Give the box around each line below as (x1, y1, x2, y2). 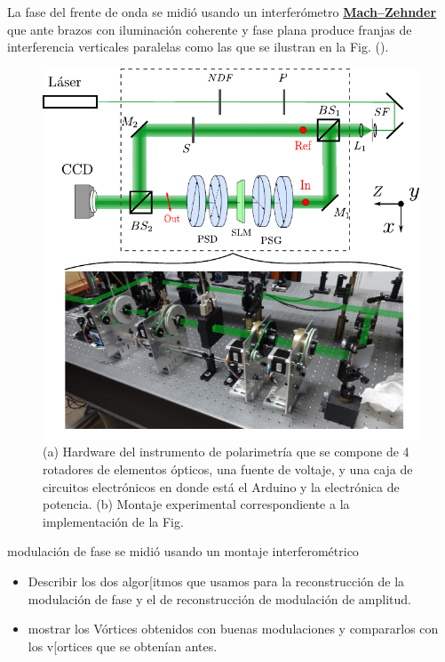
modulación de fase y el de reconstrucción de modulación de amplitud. (28, 589, 411, 608)
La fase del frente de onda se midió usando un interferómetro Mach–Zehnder (7, 3, 437, 20)
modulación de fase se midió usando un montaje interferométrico (7, 542, 359, 561)
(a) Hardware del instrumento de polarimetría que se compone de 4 (43, 442, 409, 461)
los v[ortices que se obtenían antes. (28, 636, 218, 655)
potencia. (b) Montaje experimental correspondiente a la (43, 495, 350, 513)
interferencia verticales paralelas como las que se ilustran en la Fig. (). (7, 37, 389, 56)
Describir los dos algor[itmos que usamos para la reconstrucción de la (28, 571, 405, 590)
